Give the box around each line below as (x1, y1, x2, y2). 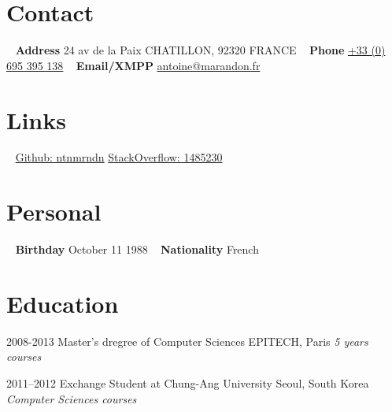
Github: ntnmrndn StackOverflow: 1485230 (15, 149, 223, 165)
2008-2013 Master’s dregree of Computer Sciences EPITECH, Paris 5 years (6, 332, 368, 349)
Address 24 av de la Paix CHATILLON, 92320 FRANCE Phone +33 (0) (15, 42, 386, 58)
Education (6, 287, 119, 319)
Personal (6, 195, 102, 228)
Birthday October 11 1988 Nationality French (15, 241, 259, 258)
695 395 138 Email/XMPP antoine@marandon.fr (6, 57, 261, 73)
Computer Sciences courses (6, 390, 137, 406)
